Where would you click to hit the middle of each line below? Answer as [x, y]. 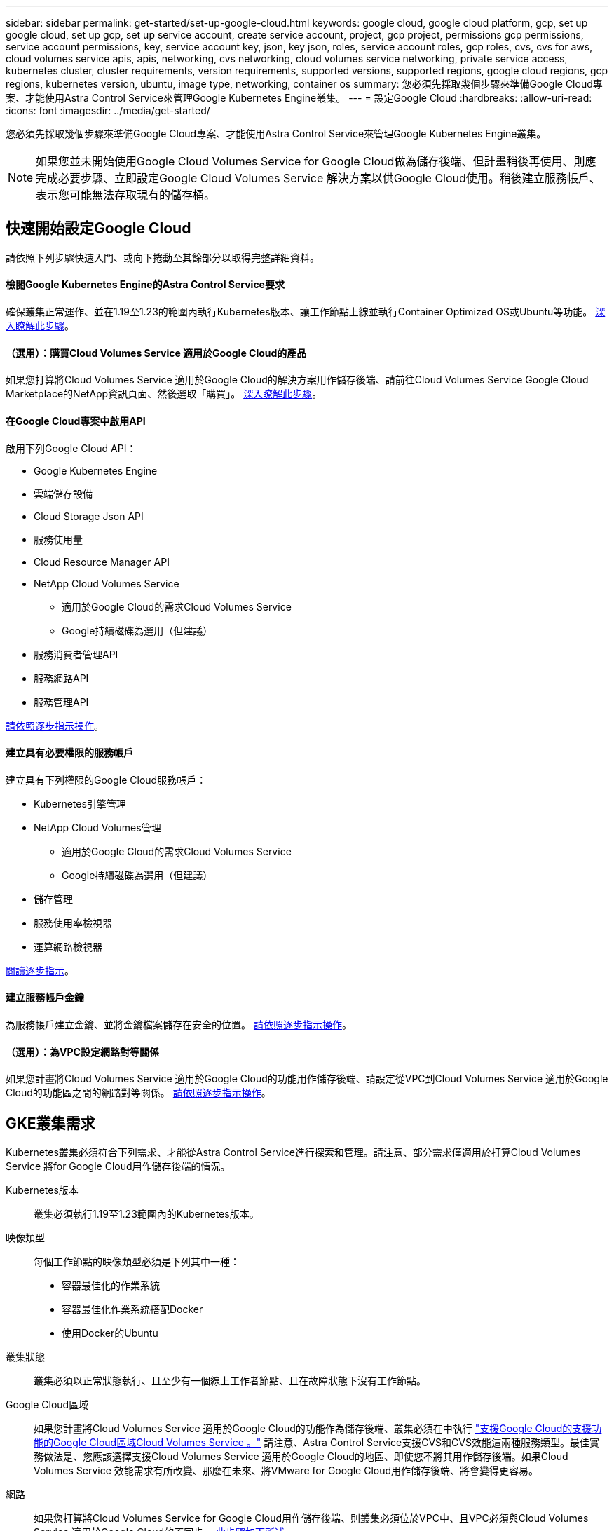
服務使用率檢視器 [73, 923]
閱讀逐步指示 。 [40, 970]
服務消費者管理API [76, 654]
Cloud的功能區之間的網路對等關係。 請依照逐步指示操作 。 [138, 1093]
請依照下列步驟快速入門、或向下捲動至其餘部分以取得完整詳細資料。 [163, 257]
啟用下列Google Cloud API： [71, 448]
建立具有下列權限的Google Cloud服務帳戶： [106, 780]
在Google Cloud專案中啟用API [76, 421]
